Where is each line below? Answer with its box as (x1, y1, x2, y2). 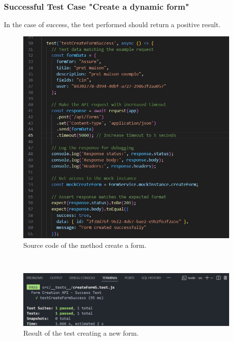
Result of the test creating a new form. (23, 327, 139, 338)
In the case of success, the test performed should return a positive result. (4, 19, 221, 30)
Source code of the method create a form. (23, 240, 147, 250)
